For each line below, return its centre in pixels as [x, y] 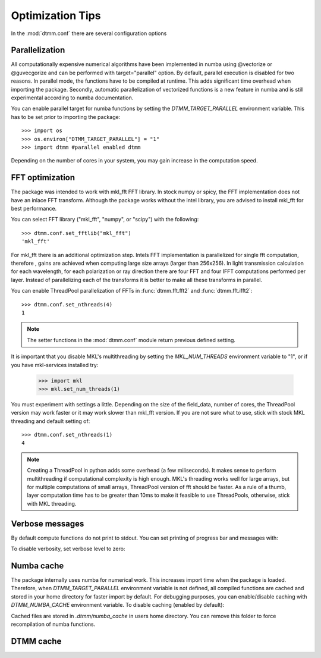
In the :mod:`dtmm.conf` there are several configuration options [89, 33]
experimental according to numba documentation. [72, 98]
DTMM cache [36, 641]
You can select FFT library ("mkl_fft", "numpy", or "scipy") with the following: [105, 220]
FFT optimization [43, 178]
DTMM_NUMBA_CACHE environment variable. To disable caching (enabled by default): [118, 605]
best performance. [34, 209]
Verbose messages [48, 524]
